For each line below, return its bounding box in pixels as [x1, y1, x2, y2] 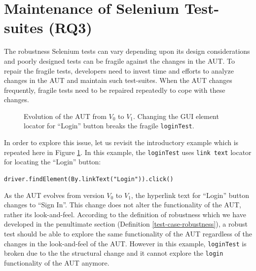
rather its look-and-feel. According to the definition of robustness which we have [4, 209, 246, 219]
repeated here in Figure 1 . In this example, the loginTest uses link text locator [4, 147, 252, 157]
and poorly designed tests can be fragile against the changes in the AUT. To [4, 55, 235, 66]
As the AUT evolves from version [4, 190, 105, 200]
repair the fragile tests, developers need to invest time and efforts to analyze [4, 65, 234, 76]
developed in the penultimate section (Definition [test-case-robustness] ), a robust [4, 219, 248, 229]
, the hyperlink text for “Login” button [131, 190, 249, 200]
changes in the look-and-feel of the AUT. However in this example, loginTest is [4, 238, 247, 248]
